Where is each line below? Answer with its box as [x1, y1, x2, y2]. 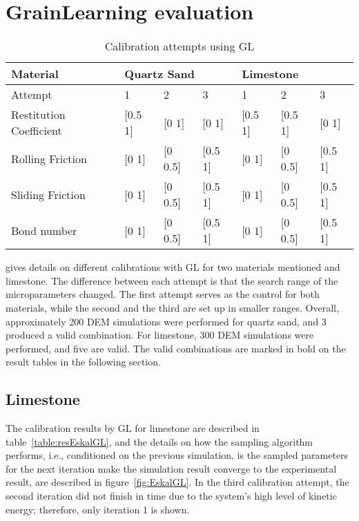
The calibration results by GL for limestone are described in [6, 421, 260, 435]
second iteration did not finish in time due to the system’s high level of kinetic [6, 489, 337, 503]
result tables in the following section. [6, 354, 162, 369]
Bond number [11, 222, 77, 238]
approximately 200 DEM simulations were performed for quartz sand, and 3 [6, 314, 327, 328]
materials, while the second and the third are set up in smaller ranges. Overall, [6, 300, 339, 314]
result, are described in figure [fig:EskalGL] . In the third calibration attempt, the [6, 475, 349, 489]
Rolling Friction [11, 150, 87, 167]
